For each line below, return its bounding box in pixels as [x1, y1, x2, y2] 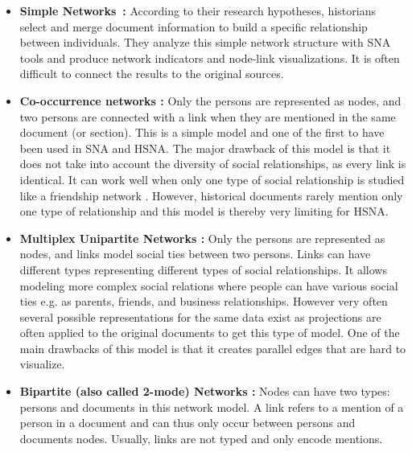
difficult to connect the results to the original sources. [19, 65, 284, 82]
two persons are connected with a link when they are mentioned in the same [19, 108, 396, 125]
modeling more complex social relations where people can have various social [19, 277, 398, 294]
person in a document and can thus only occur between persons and [19, 414, 356, 431]
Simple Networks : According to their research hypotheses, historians [19, 2, 376, 18]
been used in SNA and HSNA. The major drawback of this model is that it [19, 139, 391, 156]
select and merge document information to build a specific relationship [19, 18, 368, 35]
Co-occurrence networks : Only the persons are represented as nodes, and [19, 92, 402, 109]
